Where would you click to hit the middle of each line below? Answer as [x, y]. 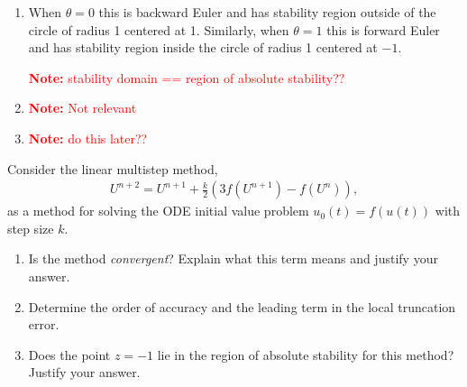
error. [44, 324]
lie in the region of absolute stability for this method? [306, 354]
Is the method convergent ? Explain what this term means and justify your [233, 258]
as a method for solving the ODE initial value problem [158, 211]
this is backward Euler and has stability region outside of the [267, 12]
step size [31, 228]
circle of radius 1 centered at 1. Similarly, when [159, 29]
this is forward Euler [383, 29]
